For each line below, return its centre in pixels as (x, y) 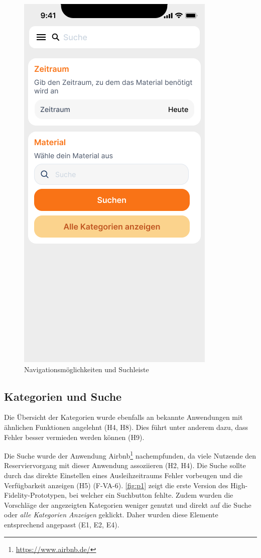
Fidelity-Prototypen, (35, 495)
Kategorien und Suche (63, 396)
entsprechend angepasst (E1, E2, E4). (62, 524)
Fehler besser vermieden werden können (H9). (74, 437)
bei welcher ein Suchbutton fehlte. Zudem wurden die (151, 495)
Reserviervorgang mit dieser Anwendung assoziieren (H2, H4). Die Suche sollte (125, 465)
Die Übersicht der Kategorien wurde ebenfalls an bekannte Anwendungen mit (123, 417)
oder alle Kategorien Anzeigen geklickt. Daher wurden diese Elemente (111, 515)
